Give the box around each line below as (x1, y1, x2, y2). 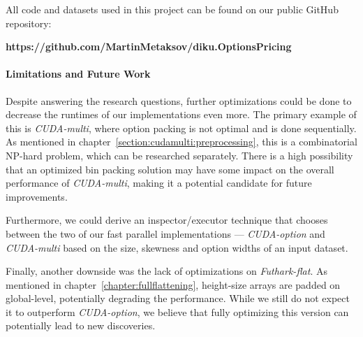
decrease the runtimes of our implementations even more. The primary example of (6, 107, 357, 122)
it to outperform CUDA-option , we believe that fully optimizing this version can (6, 304, 349, 319)
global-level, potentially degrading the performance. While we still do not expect (6, 291, 350, 306)
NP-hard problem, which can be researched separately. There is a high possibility (6, 148, 353, 162)
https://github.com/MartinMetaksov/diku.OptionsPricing (6, 39, 292, 54)
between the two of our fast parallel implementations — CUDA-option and (6, 226, 325, 241)
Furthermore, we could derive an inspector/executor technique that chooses (6, 213, 328, 227)
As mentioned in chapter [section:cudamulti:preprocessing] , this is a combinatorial (6, 134, 357, 149)
